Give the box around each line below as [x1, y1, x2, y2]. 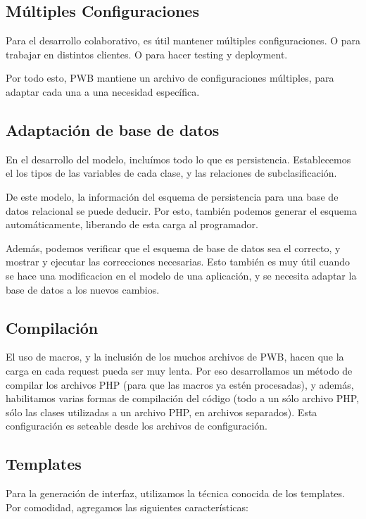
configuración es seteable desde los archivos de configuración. [6, 418, 267, 433]
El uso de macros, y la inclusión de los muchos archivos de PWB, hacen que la [6, 349, 344, 364]
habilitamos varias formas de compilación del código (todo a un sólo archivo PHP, [6, 391, 360, 406]
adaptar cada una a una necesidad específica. [6, 84, 200, 99]
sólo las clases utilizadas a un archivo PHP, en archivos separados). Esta [6, 404, 317, 419]
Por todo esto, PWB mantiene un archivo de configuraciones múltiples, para [6, 70, 334, 85]
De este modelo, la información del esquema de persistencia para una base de [6, 189, 339, 204]
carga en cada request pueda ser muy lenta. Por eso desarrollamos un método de [6, 363, 353, 377]
